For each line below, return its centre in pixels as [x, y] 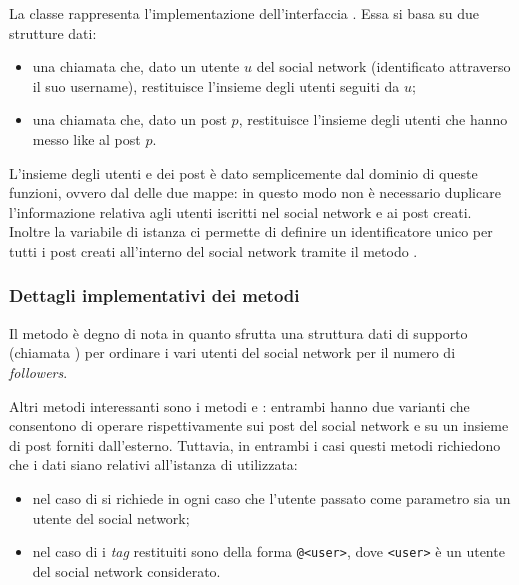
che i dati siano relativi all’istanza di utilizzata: [153, 464]
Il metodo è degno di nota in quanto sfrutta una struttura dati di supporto [238, 332]
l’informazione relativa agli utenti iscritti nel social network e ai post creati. [240, 211]
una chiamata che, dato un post [129, 119]
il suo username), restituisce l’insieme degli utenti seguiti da [216, 85]
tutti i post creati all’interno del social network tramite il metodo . [213, 250]
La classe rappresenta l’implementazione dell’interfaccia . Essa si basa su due [244, 13]
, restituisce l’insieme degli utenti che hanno [373, 119]
